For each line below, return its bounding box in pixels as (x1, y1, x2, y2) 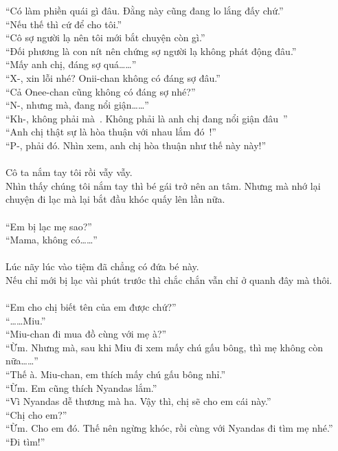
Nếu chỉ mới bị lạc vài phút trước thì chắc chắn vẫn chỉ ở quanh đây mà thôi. (5, 272, 333, 287)
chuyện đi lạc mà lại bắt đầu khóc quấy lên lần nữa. (5, 192, 225, 206)
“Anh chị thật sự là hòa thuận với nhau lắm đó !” (5, 124, 216, 139)
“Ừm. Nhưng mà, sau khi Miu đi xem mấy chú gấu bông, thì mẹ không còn (5, 340, 324, 354)
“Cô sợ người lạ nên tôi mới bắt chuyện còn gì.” (5, 30, 205, 45)
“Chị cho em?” (5, 407, 67, 421)
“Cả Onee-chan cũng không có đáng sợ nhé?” (5, 84, 196, 98)
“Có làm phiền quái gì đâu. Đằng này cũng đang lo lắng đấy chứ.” (5, 3, 284, 17)
